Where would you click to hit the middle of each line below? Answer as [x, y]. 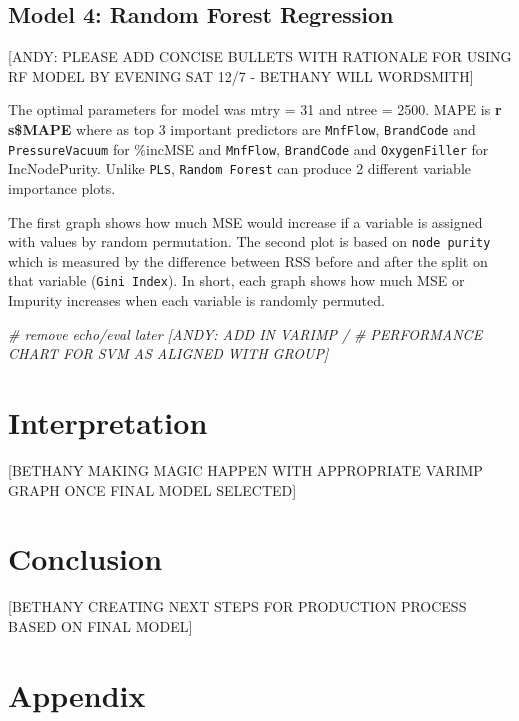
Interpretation [108, 422]
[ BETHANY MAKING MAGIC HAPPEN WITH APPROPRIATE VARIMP [245, 469]
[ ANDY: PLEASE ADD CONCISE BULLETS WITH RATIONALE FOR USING [260, 56]
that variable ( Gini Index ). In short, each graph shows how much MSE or [236, 280]
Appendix [77, 694]
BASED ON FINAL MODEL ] [100, 625]
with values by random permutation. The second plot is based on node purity [249, 241]
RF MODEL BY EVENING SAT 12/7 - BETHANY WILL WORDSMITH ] [241, 75]
